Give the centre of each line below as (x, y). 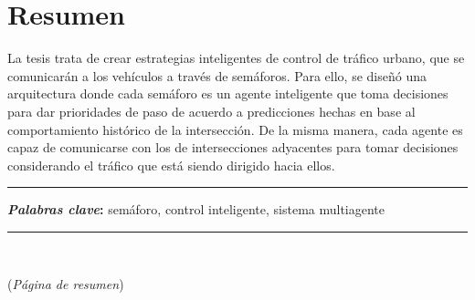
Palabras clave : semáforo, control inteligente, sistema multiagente (196, 209)
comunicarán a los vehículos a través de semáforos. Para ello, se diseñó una (217, 75)
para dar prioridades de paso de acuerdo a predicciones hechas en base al (211, 111)
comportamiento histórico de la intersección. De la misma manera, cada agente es (235, 129)
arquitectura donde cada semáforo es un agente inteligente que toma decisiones (228, 93)
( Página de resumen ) (66, 284)
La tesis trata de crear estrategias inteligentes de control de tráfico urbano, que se (236, 58)
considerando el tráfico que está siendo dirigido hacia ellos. (171, 165)
